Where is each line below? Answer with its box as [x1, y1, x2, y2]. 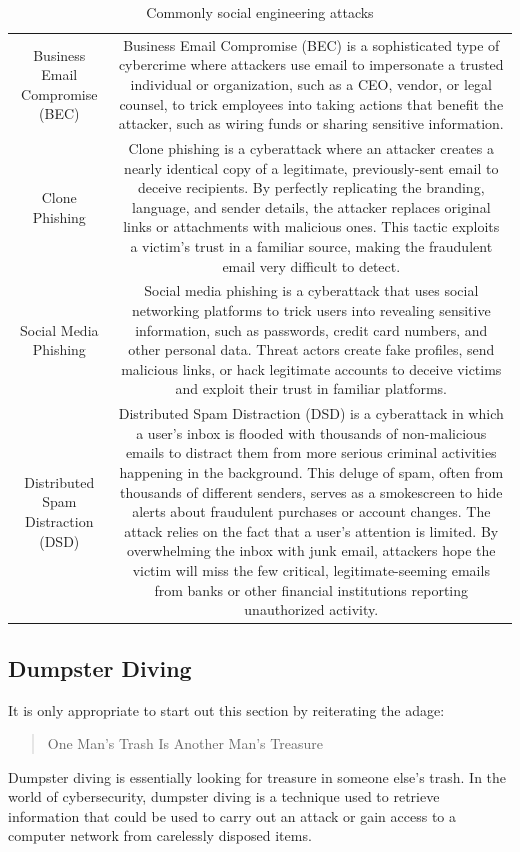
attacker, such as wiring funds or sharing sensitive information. [118, 113, 504, 134]
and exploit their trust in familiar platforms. [175, 378, 447, 399]
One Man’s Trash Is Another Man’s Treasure [47, 733, 323, 754]
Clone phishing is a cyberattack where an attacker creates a [128, 138, 495, 159]
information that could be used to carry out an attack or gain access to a [8, 805, 456, 826]
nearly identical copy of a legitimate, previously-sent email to [124, 157, 499, 178]
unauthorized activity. [244, 599, 379, 620]
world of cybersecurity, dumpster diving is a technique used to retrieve [8, 786, 440, 807]
